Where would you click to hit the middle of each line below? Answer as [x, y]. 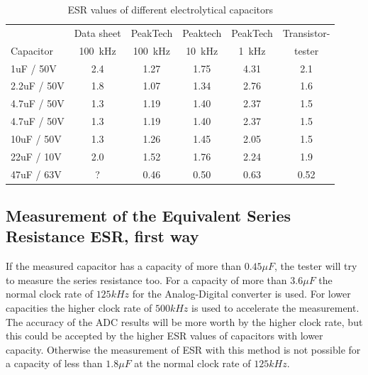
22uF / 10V [36, 156]
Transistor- [306, 32]
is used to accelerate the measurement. [275, 308]
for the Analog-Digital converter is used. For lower [241, 294]
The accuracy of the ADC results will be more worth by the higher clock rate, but [184, 321]
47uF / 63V [36, 174]
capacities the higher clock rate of [79, 308]
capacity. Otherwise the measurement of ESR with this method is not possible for [183, 349]
